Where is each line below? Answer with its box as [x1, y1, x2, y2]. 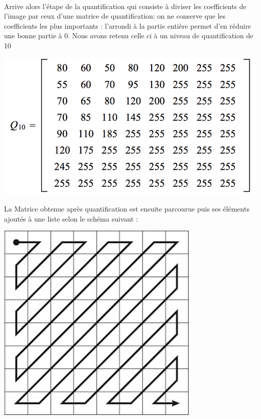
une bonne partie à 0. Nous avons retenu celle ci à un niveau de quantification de [4, 30, 253, 41]
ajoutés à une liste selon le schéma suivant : [4, 213, 138, 224]
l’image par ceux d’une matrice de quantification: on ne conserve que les [4, 11, 226, 21]
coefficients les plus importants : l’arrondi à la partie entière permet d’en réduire [4, 20, 251, 31]
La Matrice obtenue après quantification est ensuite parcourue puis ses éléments [4, 203, 249, 214]
